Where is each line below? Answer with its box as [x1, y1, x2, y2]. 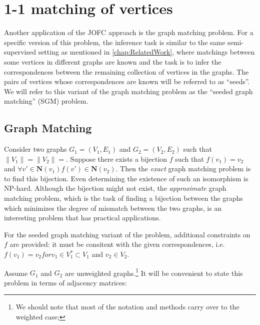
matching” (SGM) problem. [4, 96, 88, 106]
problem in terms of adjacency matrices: [4, 277, 127, 287]
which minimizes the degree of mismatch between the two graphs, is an [4, 202, 222, 213]
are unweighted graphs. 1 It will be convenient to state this [64, 266, 243, 278]
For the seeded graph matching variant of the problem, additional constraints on [4, 229, 250, 239]
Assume [4, 267, 28, 278]
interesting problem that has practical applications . [4, 212, 161, 223]
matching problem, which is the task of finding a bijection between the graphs [4, 193, 243, 203]
